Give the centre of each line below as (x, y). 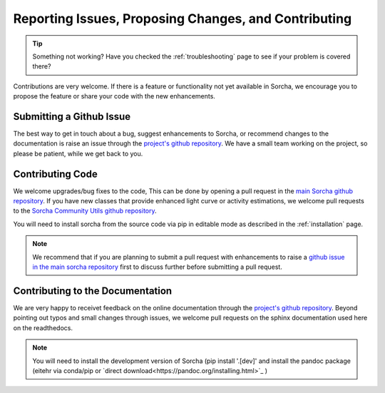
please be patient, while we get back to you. (78, 153)
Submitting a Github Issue (72, 117)
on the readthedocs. (43, 327)
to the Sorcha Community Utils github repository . (85, 211)
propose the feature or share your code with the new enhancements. (114, 96)
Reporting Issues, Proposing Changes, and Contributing (183, 19)
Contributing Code (55, 174)
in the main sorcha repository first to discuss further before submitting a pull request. (158, 267)
